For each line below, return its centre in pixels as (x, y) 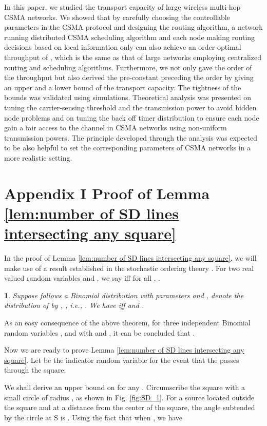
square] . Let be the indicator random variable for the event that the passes (122, 360)
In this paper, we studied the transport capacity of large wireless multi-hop (122, 7)
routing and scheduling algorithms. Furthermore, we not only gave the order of (128, 67)
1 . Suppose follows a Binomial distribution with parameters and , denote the (124, 295)
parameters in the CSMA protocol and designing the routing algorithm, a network (133, 27)
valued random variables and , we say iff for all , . (82, 278)
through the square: (35, 370)
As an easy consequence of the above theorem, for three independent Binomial (127, 322)
